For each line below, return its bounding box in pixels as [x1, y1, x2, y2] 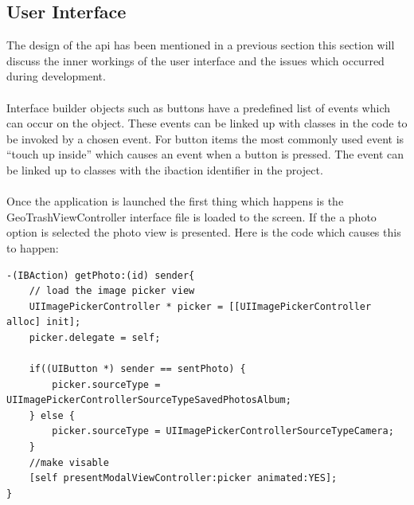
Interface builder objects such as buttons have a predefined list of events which [6, 99, 391, 115]
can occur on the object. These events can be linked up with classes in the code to [6, 115, 408, 131]
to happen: [6, 239, 59, 256]
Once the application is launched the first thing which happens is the [6, 193, 344, 209]
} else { [29, 409, 75, 421]
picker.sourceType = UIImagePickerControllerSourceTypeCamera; [52, 425, 394, 437]
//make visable [29, 456, 109, 468]
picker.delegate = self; [29, 331, 161, 343]
